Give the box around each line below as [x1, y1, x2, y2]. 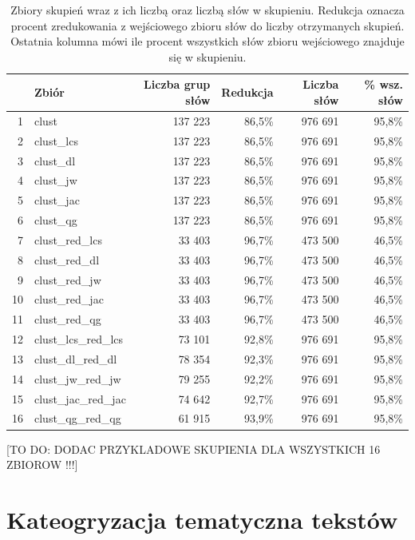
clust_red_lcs [34, 231, 102, 248]
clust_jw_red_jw [34, 370, 121, 387]
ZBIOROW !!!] [6, 456, 78, 473]
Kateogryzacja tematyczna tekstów [6, 502, 398, 535]
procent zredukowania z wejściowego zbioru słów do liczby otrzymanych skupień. [10, 17, 405, 34]
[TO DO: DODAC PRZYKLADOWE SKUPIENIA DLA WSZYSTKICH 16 [6, 440, 381, 457]
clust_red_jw [34, 271, 101, 288]
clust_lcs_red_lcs [34, 331, 124, 347]
